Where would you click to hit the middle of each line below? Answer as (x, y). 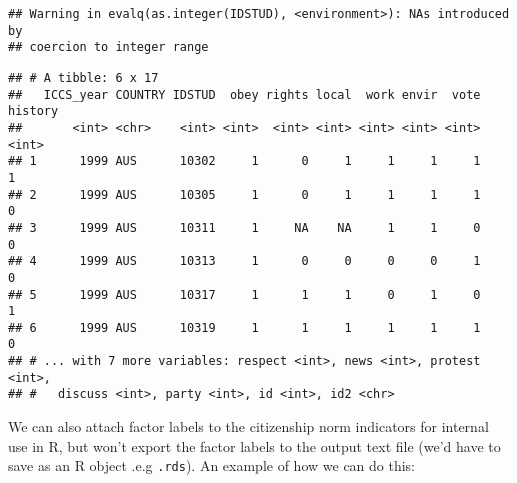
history (33, 111)
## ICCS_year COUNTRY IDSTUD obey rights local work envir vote (244, 94)
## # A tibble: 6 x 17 (83, 77)
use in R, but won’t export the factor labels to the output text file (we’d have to (254, 445)
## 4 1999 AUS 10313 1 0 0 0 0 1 (244, 261)
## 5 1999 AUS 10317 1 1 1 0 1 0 (244, 294)
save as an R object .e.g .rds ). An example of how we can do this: (212, 465)
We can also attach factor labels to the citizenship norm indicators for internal (248, 426)
